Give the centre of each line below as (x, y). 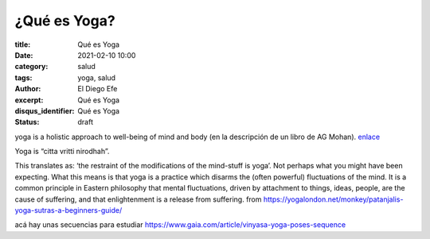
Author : (28, 89)
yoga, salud (96, 77)
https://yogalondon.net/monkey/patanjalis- (333, 199)
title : (23, 44)
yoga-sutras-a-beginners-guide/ (68, 210)
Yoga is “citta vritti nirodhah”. (62, 152)
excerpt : (29, 100)
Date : (24, 55)
